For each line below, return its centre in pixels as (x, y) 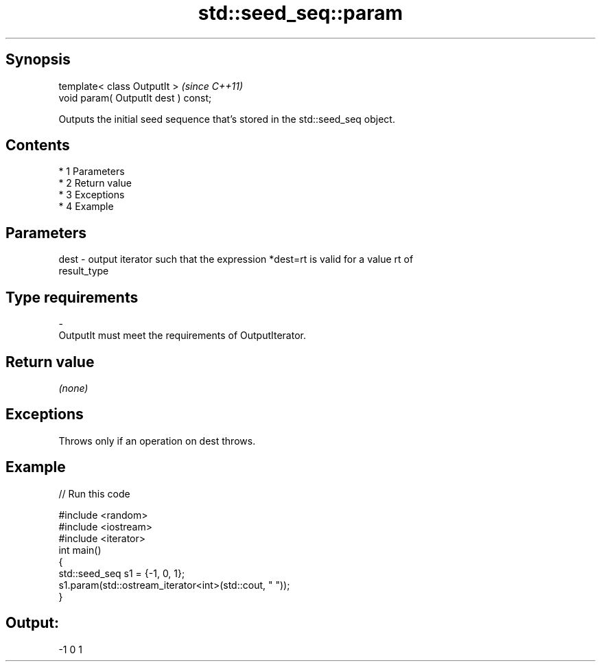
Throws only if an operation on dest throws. (157, 441)
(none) (73, 388)
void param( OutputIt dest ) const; (135, 97)
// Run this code (94, 493)
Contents (38, 145)
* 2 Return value (95, 183)
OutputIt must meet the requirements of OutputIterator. (182, 336)
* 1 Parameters (92, 172)
